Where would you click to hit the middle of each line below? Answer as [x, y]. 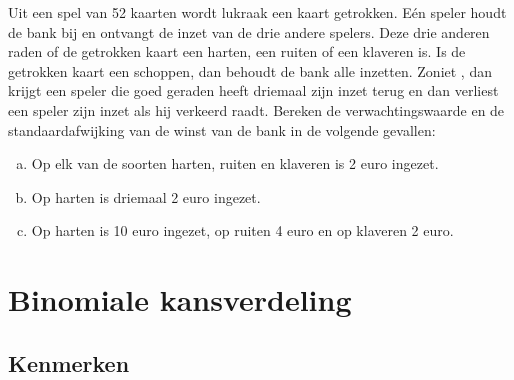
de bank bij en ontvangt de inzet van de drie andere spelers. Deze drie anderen [249, 31]
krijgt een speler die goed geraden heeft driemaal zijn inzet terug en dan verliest [253, 90]
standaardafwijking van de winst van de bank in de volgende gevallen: [222, 129]
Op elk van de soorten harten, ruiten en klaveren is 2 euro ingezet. [235, 163]
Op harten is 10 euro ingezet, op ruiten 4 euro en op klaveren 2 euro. [242, 230]
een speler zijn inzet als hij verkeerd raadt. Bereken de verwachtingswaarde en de [256, 109]
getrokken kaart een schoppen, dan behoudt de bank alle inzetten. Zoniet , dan [250, 70]
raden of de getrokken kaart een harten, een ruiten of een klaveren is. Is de [237, 51]
